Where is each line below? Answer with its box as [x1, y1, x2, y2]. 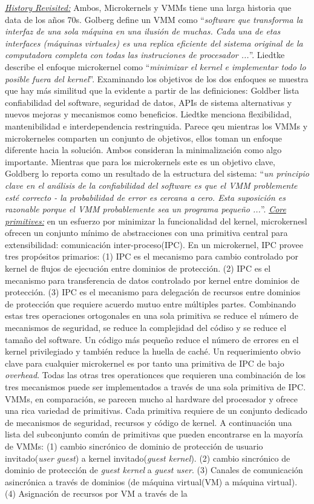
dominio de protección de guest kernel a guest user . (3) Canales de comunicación [5, 463, 303, 476]
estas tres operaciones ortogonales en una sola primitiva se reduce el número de [5, 309, 298, 322]
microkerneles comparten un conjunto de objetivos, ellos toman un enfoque [5, 131, 283, 144]
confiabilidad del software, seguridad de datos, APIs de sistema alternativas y [5, 96, 292, 108]
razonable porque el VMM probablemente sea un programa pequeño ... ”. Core [5, 203, 286, 215]
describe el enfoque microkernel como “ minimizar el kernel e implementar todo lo [5, 60, 306, 73]
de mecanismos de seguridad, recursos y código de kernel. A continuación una [5, 416, 292, 428]
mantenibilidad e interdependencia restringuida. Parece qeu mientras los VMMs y [5, 119, 308, 132]
